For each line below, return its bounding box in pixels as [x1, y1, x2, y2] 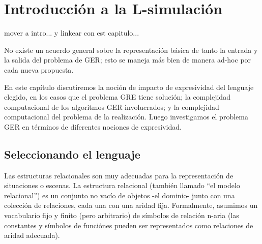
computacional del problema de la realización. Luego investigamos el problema [4, 111, 248, 122]
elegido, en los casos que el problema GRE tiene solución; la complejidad [4, 91, 230, 102]
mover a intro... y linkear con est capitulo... [4, 27, 139, 38]
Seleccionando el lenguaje [4, 146, 140, 162]
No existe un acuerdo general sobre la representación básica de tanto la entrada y [4, 44, 258, 55]
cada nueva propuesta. [4, 64, 74, 75]
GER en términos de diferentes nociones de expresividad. [4, 121, 182, 132]
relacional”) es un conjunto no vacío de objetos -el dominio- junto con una [4, 190, 235, 200]
